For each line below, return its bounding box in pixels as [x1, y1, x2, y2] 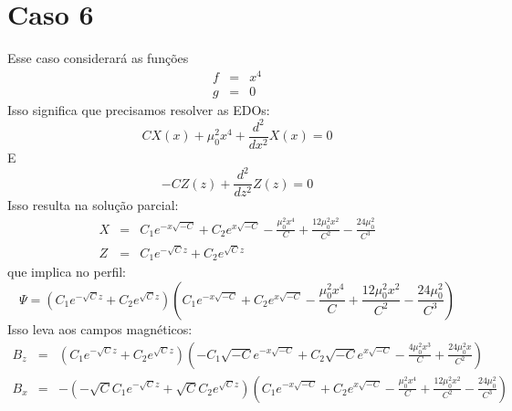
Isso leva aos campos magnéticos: [7, 319, 193, 338]
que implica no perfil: [7, 262, 126, 281]
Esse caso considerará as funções [7, 48, 189, 68]
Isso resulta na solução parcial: [7, 195, 179, 215]
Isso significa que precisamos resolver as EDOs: [7, 100, 270, 119]
